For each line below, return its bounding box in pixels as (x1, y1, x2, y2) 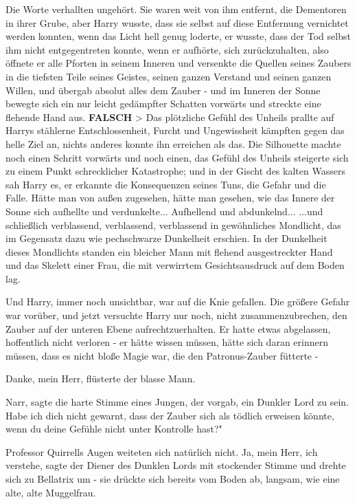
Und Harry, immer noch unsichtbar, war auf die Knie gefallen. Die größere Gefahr (5, 294, 350, 309)
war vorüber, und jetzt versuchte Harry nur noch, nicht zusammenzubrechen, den (5, 308, 347, 322)
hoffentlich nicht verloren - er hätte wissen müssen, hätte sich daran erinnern (5, 335, 328, 349)
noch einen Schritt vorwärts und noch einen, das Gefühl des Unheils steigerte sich (5, 150, 349, 164)
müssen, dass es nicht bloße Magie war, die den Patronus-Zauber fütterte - (5, 348, 319, 362)
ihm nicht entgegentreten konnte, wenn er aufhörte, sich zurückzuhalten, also (5, 42, 329, 56)
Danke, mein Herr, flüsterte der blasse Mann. (5, 371, 196, 386)
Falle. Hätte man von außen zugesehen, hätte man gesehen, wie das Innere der (5, 190, 335, 205)
